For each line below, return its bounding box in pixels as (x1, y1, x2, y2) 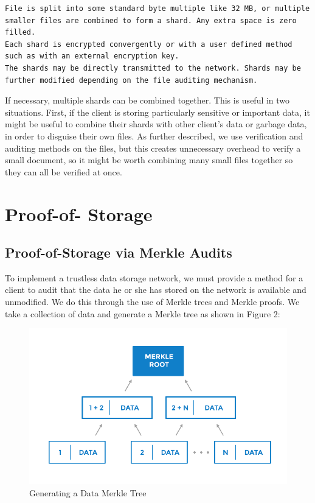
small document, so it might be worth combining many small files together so (5, 153, 293, 166)
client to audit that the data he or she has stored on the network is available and (5, 283, 306, 296)
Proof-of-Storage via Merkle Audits (5, 243, 232, 262)
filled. (5, 28, 36, 37)
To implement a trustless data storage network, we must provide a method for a (5, 271, 303, 284)
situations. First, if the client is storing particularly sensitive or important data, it (5, 105, 310, 118)
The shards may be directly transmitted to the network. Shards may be (5, 63, 301, 72)
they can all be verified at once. (5, 165, 122, 178)
